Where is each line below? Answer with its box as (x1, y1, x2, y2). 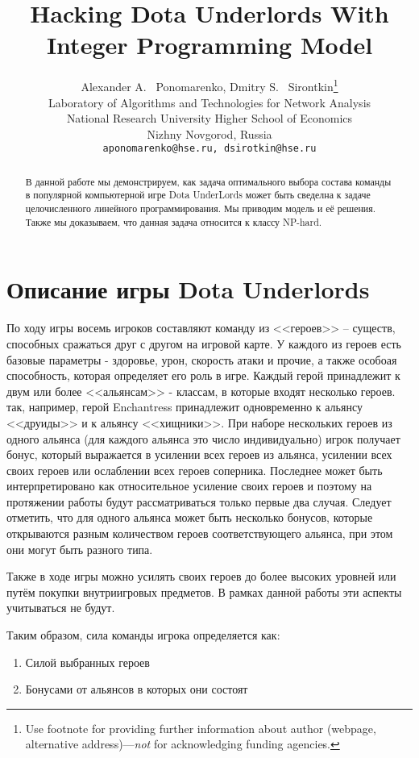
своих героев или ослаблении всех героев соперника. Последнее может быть (6, 461, 383, 478)
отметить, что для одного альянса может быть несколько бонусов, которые (6, 509, 373, 526)
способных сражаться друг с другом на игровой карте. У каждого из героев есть (6, 335, 401, 352)
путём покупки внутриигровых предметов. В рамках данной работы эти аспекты (6, 583, 402, 600)
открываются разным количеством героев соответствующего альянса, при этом (6, 525, 393, 542)
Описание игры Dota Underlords (6, 273, 370, 306)
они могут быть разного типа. (6, 540, 153, 557)
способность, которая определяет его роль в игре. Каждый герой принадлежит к (6, 367, 400, 384)
